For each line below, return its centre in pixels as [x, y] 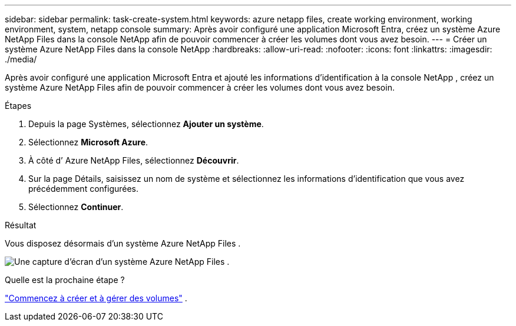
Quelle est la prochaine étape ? [65, 280]
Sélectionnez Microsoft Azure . [88, 142]
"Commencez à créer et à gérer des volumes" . [96, 298]
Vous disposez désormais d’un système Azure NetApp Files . [123, 243]
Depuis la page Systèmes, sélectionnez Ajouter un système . [146, 124]
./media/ [21, 59]
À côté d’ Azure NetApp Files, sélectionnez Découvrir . [134, 160]
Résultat [21, 225]
